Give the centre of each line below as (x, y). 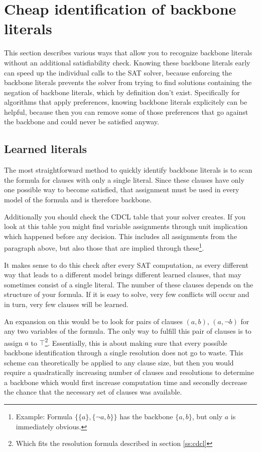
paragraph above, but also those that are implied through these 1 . (104, 247)
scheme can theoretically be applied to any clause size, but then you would (119, 362)
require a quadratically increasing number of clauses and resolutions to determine (129, 372)
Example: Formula (44, 417)
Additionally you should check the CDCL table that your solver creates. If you (125, 216)
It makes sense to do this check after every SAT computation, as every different (126, 265)
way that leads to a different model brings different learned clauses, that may (123, 275)
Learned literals (46, 149)
